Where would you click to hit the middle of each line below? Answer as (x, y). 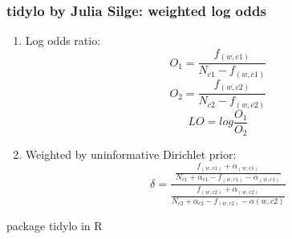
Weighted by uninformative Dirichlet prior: (131, 154)
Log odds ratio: (63, 41)
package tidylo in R (55, 226)
